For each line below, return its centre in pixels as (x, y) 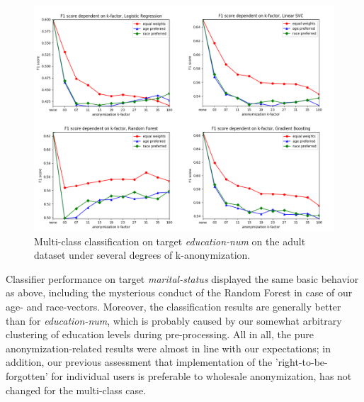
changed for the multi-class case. (76, 390)
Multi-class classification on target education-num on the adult (170, 241)
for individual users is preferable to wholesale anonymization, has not (201, 375)
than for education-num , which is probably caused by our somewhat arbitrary (174, 320)
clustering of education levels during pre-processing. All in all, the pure (160, 334)
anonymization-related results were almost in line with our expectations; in (168, 348)
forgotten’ (27, 375)
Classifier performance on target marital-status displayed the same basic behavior (182, 278)
